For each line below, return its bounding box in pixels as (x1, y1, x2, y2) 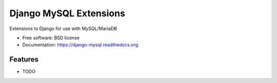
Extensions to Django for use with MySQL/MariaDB (9, 25, 117, 32)
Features (9, 55, 38, 64)
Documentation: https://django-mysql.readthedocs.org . (22, 42, 140, 48)
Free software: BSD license (22, 35, 80, 41)
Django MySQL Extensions (9, 8, 126, 19)
